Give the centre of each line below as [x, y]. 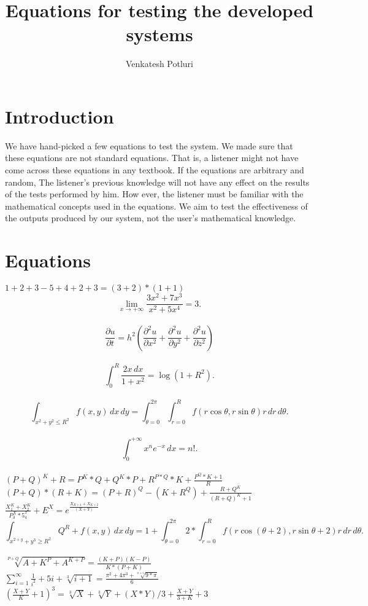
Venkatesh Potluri [159, 64]
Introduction [59, 116]
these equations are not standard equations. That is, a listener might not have [152, 158]
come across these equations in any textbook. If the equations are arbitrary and [155, 170]
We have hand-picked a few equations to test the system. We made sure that [149, 145]
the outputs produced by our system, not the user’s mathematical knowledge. [151, 218]
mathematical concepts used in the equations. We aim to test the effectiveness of [156, 206]
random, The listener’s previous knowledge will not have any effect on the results [157, 182]
